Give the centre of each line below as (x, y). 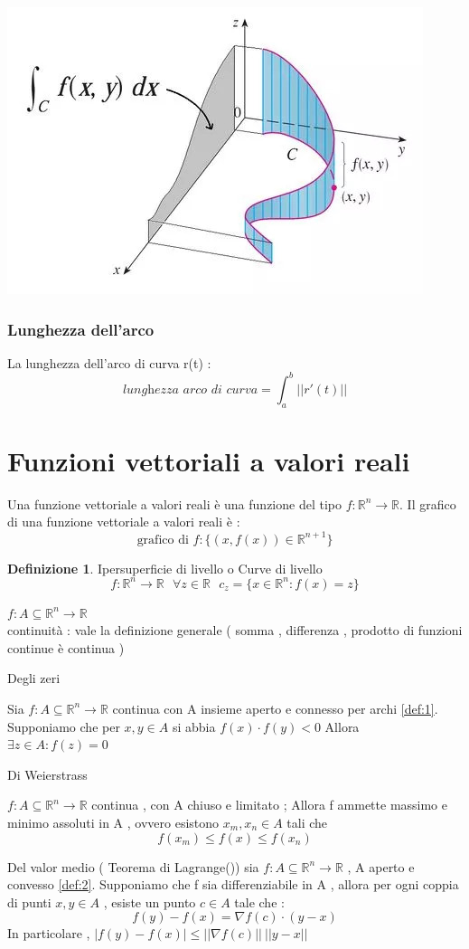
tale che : (259, 902)
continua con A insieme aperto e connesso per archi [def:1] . (275, 708)
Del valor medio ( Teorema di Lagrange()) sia (133, 866)
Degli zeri (34, 678)
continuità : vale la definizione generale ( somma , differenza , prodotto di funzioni (235, 630)
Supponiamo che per (64, 726)
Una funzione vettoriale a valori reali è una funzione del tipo (174, 503)
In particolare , (49, 933)
